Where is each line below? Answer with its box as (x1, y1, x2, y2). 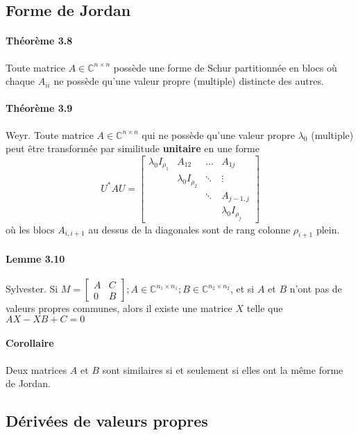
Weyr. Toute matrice (6, 127, 94, 142)
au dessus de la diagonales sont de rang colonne (88, 222, 291, 236)
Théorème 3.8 (6, 33, 73, 48)
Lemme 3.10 (6, 251, 65, 265)
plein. (316, 222, 340, 236)
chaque (6, 74, 35, 88)
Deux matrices (6, 362, 67, 377)
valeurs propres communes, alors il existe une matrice (6, 301, 232, 315)
